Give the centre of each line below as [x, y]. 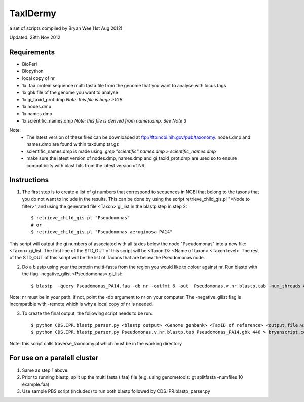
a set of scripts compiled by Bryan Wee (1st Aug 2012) [66, 28]
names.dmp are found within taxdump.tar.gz [73, 144]
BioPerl [30, 64]
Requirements [32, 52]
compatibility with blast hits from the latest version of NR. [86, 166]
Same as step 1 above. [45, 370]
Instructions [29, 180]
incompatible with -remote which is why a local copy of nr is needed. [81, 304]
